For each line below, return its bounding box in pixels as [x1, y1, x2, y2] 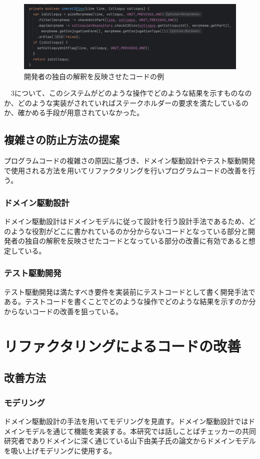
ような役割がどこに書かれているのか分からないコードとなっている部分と [10, 225, 248, 236]
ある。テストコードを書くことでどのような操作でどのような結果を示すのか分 [4, 296, 256, 307]
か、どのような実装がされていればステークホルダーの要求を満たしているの [4, 97, 248, 108]
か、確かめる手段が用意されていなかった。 [4, 107, 144, 118]
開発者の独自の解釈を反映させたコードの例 [24, 71, 164, 81]
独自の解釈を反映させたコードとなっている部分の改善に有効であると [24, 236, 248, 246]
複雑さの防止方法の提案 [4, 132, 119, 147]
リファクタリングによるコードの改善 [4, 335, 241, 356]
